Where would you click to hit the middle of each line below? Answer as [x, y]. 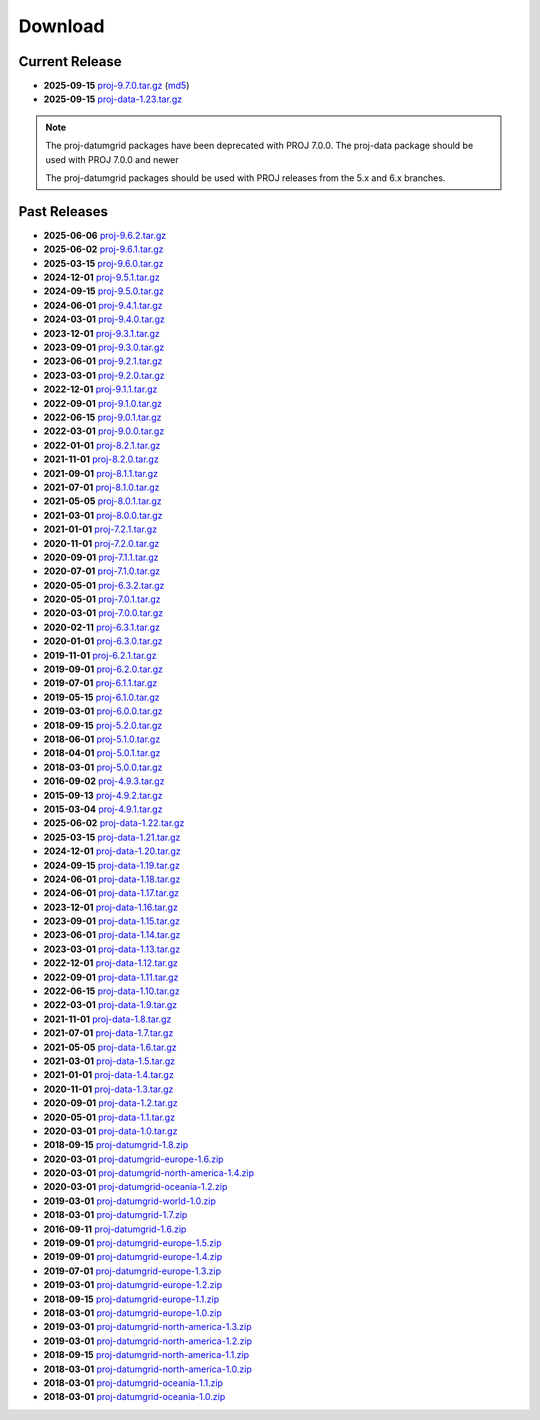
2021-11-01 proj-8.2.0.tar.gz [101, 459]
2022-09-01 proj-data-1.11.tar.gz [111, 977]
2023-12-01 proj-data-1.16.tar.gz [111, 907]
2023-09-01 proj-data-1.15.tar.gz [111, 921]
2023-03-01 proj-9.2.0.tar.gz [104, 375]
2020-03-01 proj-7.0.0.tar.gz [103, 613]
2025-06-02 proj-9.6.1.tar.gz [103, 249]
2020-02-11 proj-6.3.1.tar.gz [101, 627]
